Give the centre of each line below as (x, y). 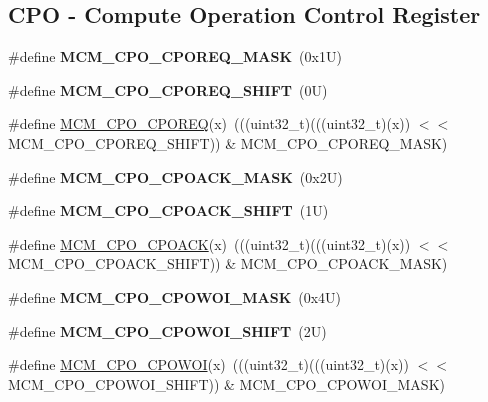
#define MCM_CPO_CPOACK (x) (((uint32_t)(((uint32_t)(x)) (209, 243)
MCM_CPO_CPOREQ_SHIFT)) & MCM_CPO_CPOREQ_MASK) (228, 142)
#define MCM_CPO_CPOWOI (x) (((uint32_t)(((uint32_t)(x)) (209, 364)
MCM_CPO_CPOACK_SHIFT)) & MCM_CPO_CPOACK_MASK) (228, 263)
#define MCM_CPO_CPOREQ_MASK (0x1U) (175, 56)
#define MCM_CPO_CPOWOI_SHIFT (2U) (167, 330)
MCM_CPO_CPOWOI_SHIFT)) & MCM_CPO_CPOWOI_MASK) (226, 383)
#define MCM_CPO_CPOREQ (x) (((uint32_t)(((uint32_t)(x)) (209, 123)
